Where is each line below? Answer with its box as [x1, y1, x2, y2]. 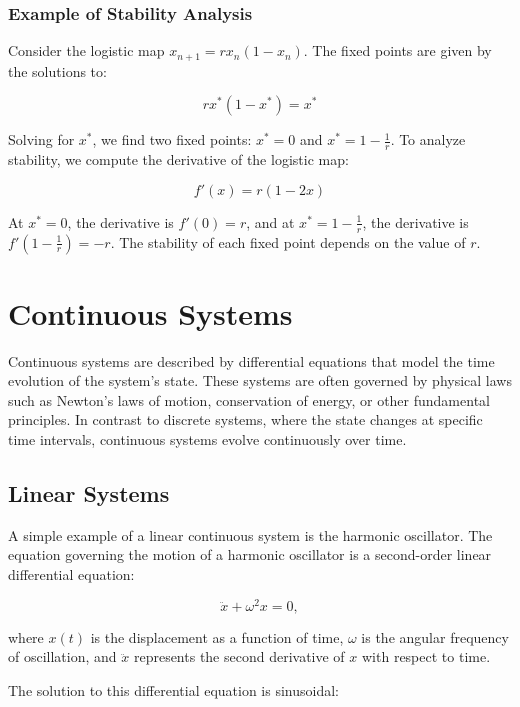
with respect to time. [362, 646, 491, 667]
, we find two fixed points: [92, 129, 252, 150]
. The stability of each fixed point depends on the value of [110, 231, 466, 252]
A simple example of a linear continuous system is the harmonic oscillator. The [8, 524, 493, 545]
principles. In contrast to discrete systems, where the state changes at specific [8, 409, 483, 430]
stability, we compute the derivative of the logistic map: [8, 149, 349, 170]
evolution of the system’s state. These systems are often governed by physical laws [8, 370, 512, 391]
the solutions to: [8, 60, 107, 81]
